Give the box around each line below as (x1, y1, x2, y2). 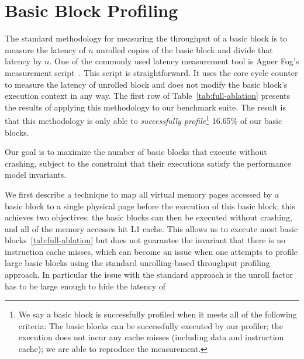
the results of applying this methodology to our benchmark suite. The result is (5, 101, 286, 113)
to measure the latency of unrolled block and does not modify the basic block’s (5, 78, 288, 90)
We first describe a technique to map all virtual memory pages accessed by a (5, 188, 279, 200)
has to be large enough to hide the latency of (5, 279, 166, 292)
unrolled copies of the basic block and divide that (96, 43, 273, 56)
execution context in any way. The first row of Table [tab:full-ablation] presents (5, 89, 291, 102)
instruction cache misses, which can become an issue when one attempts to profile (5, 245, 298, 257)
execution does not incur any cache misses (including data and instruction (18, 331, 284, 343)
